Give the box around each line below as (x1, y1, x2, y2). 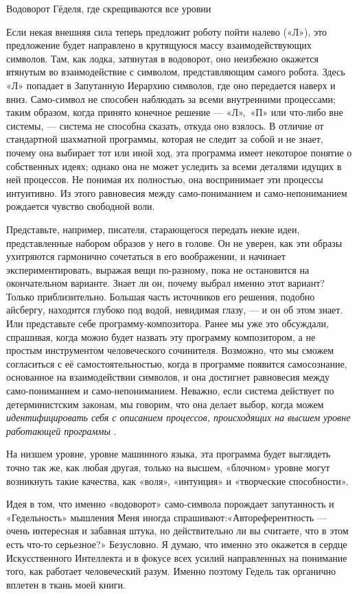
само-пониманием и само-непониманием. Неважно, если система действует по (6, 383, 334, 398)
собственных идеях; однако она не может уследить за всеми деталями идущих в (6, 158, 342, 173)
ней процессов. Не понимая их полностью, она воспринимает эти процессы (6, 172, 323, 187)
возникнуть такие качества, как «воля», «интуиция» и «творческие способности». (6, 473, 349, 488)
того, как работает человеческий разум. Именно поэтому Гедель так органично (6, 564, 336, 578)
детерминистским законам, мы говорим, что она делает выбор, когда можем (6, 396, 324, 411)
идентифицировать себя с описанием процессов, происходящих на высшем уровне (6, 410, 351, 425)
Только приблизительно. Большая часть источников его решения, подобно (6, 289, 315, 303)
